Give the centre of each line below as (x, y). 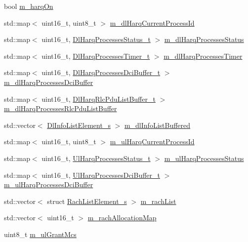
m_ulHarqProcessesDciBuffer (49, 184)
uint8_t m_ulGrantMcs (40, 234)
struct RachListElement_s (87, 201)
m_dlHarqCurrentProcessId (152, 22)
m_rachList (158, 201)
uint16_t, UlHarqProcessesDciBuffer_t (101, 175)
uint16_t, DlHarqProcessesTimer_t (96, 56)
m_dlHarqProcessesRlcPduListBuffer (61, 108)
